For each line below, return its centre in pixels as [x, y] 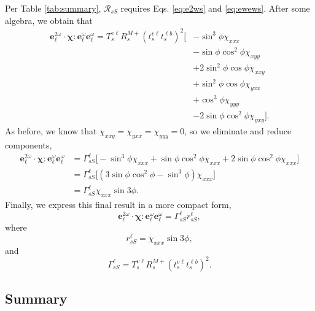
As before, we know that [51, 131]
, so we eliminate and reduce [238, 131]
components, [29, 144]
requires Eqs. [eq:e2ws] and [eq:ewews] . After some [215, 8]
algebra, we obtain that [49, 20]
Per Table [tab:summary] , [53, 8]
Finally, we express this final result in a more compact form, [118, 205]
